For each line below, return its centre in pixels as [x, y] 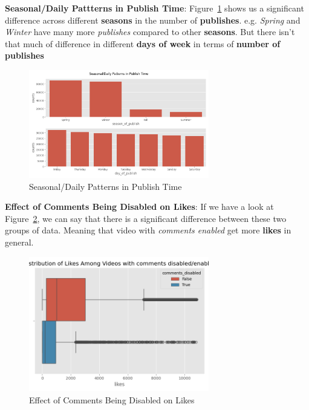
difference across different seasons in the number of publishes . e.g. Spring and [153, 20]
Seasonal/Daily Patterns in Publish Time [106, 186]
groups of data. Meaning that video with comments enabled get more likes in [148, 230]
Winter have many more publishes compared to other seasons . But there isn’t [150, 32]
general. [19, 242]
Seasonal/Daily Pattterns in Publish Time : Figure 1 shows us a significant [154, 8]
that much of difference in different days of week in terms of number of [143, 43]
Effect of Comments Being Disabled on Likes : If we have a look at [139, 207]
